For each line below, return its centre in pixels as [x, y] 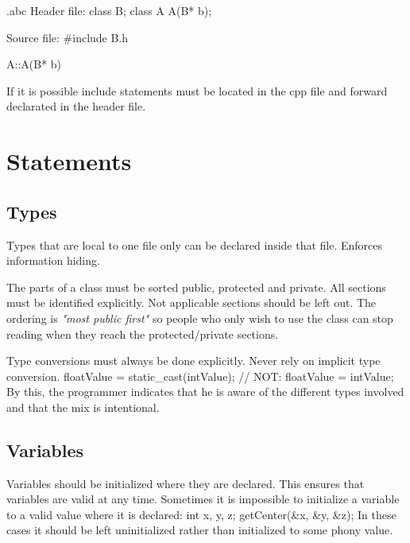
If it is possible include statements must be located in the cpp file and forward [197, 90]
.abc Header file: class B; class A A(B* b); [109, 10]
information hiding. [53, 260]
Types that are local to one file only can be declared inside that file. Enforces [195, 244]
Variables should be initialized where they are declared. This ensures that [186, 483]
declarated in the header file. [76, 106]
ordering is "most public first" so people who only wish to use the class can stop [200, 318]
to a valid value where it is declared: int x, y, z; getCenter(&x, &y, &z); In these [201, 514]
